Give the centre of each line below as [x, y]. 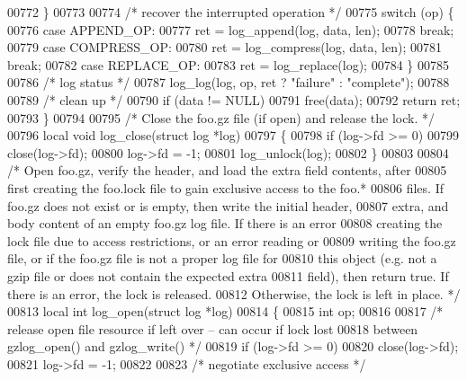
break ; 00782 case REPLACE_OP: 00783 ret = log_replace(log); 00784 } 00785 [228, 64]
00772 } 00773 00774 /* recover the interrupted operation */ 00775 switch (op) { [231, 12]
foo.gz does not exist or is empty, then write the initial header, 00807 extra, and [228, 205]
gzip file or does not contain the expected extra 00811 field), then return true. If [228, 275]
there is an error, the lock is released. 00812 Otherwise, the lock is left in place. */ [234, 293]
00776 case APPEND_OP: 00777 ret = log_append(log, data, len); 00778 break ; [231, 29]
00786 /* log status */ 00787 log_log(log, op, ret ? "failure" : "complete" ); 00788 [229, 82]
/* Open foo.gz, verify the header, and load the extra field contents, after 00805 [227, 170]
